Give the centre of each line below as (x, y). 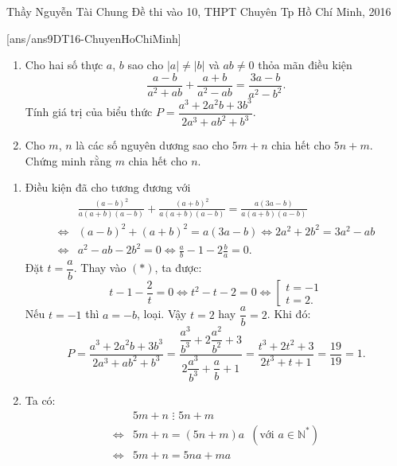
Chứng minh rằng (68, 160)
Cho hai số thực (64, 65)
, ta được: (178, 268)
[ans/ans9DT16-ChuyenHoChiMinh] (94, 38)
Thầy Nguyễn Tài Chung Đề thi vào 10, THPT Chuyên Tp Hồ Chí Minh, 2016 (199, 11)
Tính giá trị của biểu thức (89, 112)
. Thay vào (100, 268)
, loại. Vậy (162, 314)
